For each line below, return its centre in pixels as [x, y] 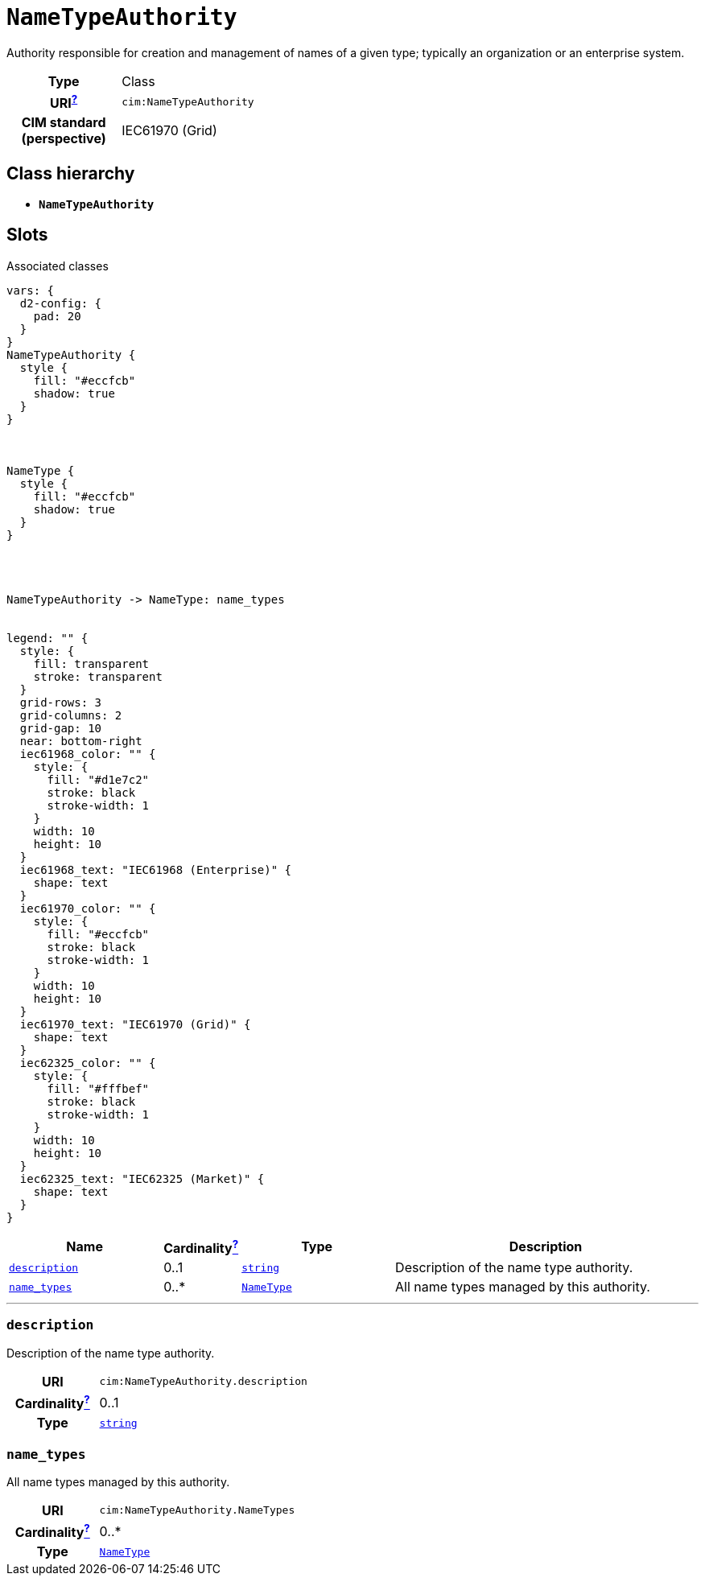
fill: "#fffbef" [98, 1088]
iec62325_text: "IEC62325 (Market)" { [142, 1178]
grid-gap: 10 [61, 728]
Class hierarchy [71, 173]
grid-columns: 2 [71, 715]
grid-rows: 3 [61, 702]
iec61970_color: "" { [88, 908]
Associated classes [58, 266]
